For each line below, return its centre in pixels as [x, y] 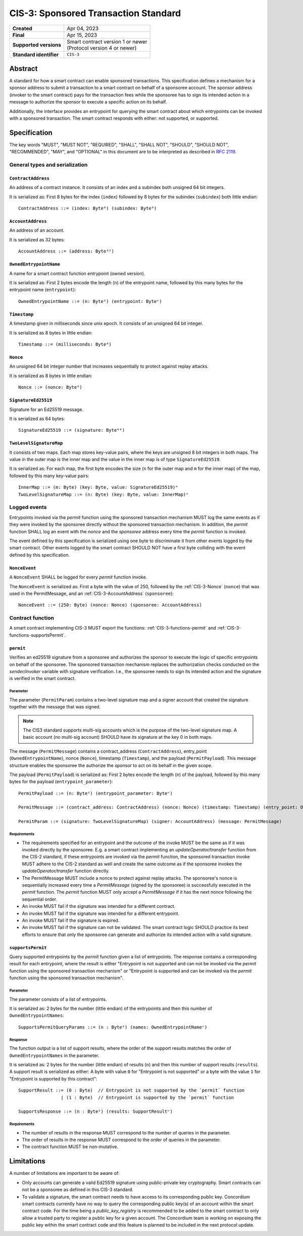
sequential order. [40, 899]
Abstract [23, 68]
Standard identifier [36, 55]
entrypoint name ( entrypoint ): [43, 290]
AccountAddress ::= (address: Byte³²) [66, 251]
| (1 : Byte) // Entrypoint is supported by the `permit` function [147, 1097]
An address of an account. [37, 230]
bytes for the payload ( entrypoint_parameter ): [61, 782]
